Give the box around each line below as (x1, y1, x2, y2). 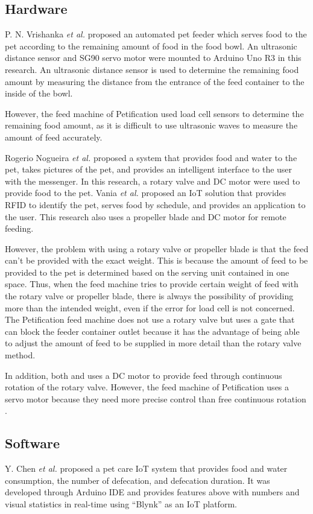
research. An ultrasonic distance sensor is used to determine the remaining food (5, 63, 299, 75)
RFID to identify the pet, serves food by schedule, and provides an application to (5, 198, 306, 211)
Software (5, 434, 60, 452)
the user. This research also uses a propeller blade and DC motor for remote (5, 210, 286, 223)
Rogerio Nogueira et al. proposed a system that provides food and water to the (5, 151, 297, 163)
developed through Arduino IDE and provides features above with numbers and (5, 486, 300, 498)
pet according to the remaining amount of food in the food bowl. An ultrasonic (5, 39, 297, 52)
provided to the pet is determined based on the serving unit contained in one (5, 265, 289, 278)
